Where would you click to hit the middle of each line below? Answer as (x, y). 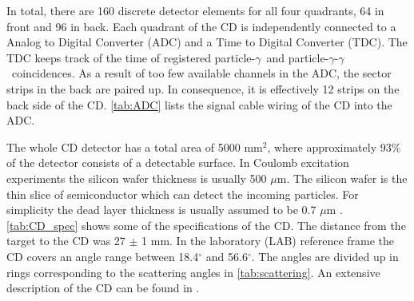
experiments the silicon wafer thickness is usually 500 (137, 178)
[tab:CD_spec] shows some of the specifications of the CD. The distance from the (206, 225)
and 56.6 (227, 256)
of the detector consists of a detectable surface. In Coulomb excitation (178, 162)
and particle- (298, 57)
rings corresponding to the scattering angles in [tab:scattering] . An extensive (193, 272)
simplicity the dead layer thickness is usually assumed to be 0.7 (161, 210)
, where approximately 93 (329, 147)
